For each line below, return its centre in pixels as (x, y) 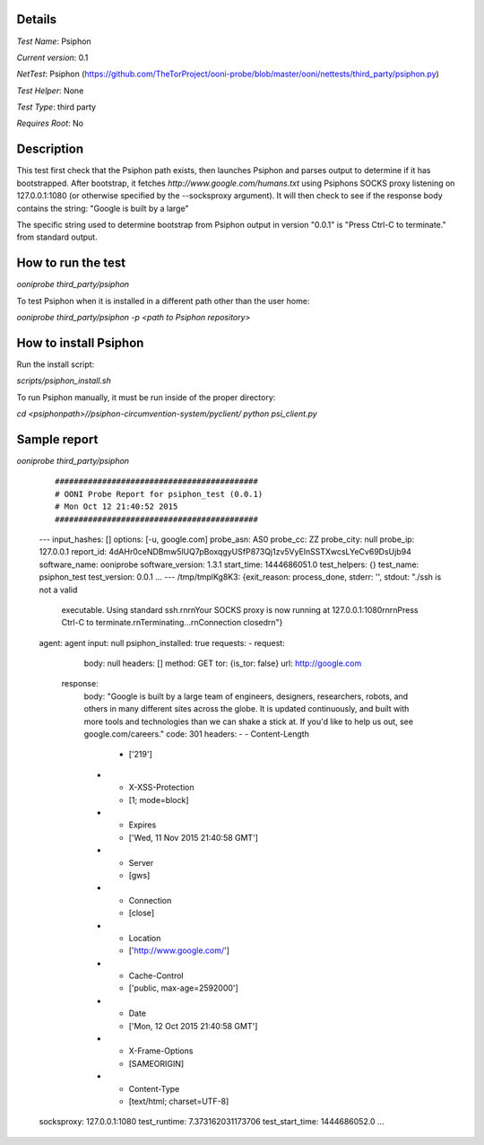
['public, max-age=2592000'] (184, 988)
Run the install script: (56, 364)
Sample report (57, 439)
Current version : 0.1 (52, 57)
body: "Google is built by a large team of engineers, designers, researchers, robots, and (246, 696)
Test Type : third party (56, 107)
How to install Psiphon (80, 342)
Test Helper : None (50, 91)
